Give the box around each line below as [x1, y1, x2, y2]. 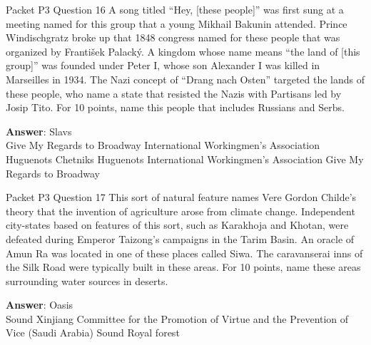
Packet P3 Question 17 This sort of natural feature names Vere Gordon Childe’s [6, 190, 357, 205]
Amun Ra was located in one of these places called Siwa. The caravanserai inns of [6, 245, 363, 260]
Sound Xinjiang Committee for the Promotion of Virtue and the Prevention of [6, 311, 349, 326]
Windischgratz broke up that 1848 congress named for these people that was [6, 30, 340, 45]
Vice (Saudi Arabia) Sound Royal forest [6, 325, 180, 340]
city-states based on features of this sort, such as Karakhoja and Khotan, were [6, 217, 349, 232]
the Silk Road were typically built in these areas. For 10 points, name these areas [6, 259, 361, 274]
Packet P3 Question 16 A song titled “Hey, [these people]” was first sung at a [6, 2, 344, 16]
